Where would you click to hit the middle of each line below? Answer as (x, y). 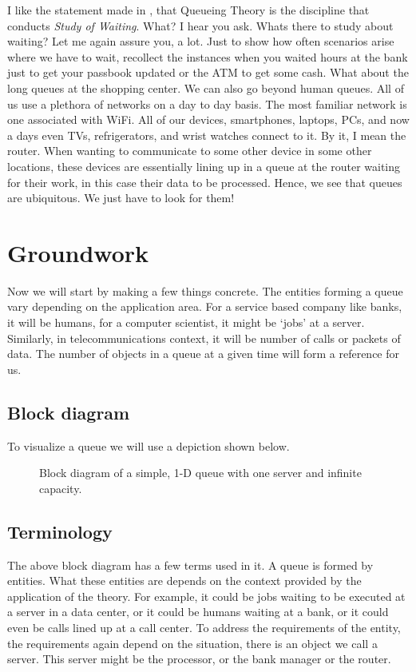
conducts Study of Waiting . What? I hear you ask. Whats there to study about (200, 25)
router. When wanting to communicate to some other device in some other (190, 151)
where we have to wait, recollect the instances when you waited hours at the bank (208, 56)
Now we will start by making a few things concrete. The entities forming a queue (205, 290)
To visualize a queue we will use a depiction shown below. (149, 445)
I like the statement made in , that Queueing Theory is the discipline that (188, 10)
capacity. (61, 488)
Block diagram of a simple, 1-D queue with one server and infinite (200, 473)
